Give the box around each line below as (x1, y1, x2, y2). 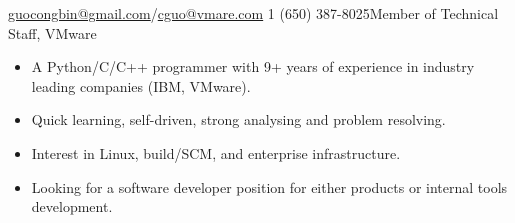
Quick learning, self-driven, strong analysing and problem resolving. (31, 109, 446, 130)
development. (31, 196, 113, 217)
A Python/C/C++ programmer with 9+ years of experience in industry (31, 56, 475, 77)
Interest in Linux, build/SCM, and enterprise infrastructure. (31, 142, 401, 163)
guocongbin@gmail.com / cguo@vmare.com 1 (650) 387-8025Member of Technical (8, 3, 499, 23)
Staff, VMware (8, 22, 97, 43)
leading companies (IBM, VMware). (31, 75, 251, 96)
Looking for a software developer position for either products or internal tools (31, 176, 508, 197)
